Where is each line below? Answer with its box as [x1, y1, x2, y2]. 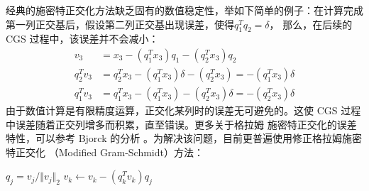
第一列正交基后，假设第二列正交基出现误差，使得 [6, 16, 234, 31]
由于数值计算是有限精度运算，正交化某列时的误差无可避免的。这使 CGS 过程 [6, 103, 361, 118]
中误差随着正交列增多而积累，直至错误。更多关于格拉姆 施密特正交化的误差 [6, 116, 357, 131]
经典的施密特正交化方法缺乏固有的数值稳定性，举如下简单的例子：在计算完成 [6, 3, 363, 17]
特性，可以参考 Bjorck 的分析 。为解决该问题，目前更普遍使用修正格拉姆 [6, 131, 342, 146]
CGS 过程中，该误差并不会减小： [6, 31, 159, 46]
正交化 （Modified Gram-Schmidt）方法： [15, 144, 204, 159]
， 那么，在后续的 [269, 16, 353, 31]
